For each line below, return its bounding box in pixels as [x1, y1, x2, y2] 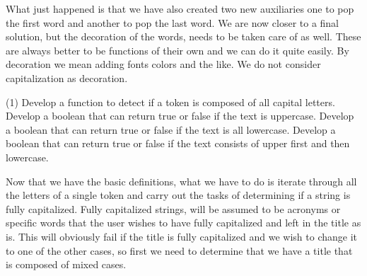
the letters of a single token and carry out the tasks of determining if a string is [6, 188, 351, 202]
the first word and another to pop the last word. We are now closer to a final [6, 15, 339, 30]
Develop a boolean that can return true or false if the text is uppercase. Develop [6, 108, 354, 123]
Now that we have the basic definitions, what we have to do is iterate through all [6, 173, 357, 188]
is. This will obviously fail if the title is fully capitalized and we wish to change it [6, 229, 357, 243]
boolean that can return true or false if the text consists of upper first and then [6, 136, 350, 151]
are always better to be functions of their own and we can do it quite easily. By [6, 42, 349, 57]
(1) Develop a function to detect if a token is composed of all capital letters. [6, 94, 335, 109]
